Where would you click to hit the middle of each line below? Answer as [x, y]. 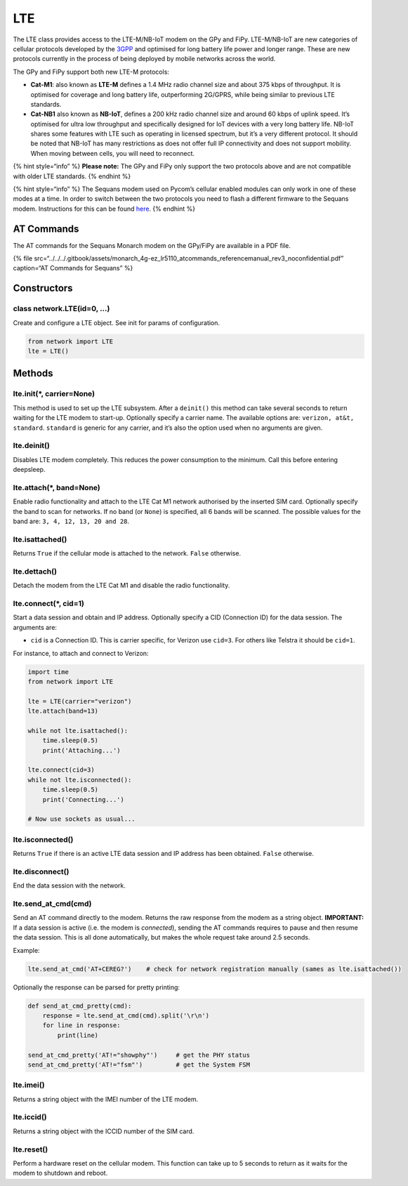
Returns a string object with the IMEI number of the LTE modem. [106, 1099]
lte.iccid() [30, 1117]
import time [48, 672]
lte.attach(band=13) [63, 711]
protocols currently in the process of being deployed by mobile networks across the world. [144, 59]
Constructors [43, 288]
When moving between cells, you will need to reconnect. [113, 153]
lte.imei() [29, 1085]
